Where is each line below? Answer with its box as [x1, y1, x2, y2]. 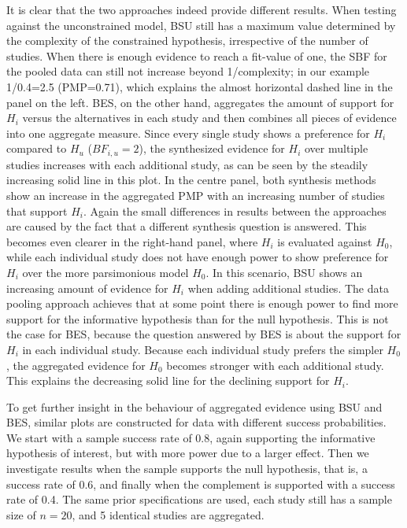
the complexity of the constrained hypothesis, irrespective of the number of [6, 32, 368, 49]
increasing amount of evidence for [6, 279, 168, 296]
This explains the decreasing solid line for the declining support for [6, 372, 330, 389]
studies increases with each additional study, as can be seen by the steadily [6, 156, 368, 172]
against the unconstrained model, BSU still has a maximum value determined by [6, 17, 396, 33]
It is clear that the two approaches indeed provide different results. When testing [6, 2, 397, 17]
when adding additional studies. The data [187, 279, 389, 296]
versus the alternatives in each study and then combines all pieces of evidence [22, 109, 397, 126]
